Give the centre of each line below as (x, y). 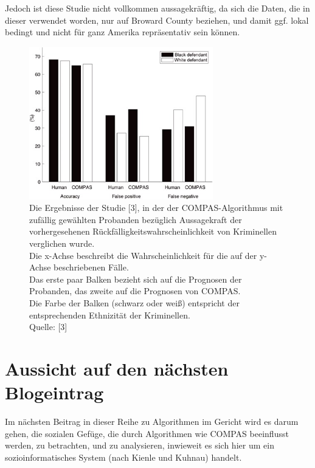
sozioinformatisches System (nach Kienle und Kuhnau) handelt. (123, 457)
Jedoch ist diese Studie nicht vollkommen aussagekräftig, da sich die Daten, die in (157, 8)
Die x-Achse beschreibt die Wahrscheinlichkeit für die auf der (143, 255)
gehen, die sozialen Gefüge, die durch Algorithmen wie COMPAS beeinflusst (147, 433)
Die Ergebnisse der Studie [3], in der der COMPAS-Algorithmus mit (156, 208)
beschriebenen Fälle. (91, 267)
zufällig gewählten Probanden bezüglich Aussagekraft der (136, 219)
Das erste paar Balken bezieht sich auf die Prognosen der (136, 279)
